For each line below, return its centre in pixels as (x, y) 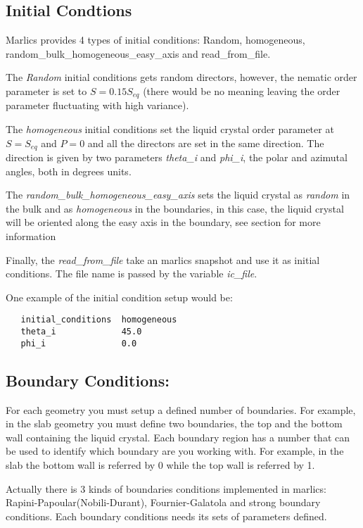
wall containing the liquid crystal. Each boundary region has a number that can (178, 437)
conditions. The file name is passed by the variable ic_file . (132, 274)
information (31, 236)
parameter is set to (46, 90)
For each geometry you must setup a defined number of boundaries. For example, (181, 409)
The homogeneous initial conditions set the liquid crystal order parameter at (170, 129)
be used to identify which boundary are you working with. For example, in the (175, 451)
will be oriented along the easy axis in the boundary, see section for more (163, 222)
